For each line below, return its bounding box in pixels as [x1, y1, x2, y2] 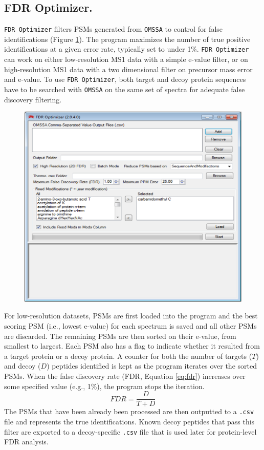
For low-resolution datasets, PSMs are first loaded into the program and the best [4, 310, 258, 321]
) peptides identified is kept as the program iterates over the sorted [47, 360, 257, 371]
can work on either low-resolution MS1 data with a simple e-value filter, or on [4, 54, 248, 65]
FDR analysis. [4, 436, 49, 447]
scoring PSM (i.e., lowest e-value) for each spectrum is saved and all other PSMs [4, 320, 257, 331]
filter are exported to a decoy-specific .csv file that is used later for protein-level [4, 426, 257, 437]
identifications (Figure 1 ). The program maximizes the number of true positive [4, 33, 251, 44]
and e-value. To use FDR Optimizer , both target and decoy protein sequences [4, 74, 246, 84]
